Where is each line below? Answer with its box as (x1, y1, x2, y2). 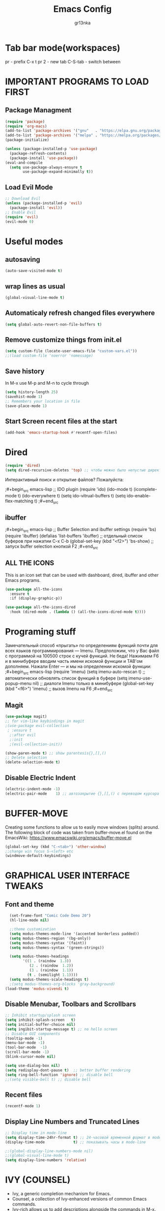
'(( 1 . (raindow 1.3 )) (23, 959, 71, 964)
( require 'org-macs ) (5, 123, 48, 129)
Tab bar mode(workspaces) (5, 42, 120, 53)
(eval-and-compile (5, 160, 43, 165)
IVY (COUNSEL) (5, 1174, 71, 1186)
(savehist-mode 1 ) (5, 394, 43, 399)
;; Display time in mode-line (5, 1130, 67, 1135)
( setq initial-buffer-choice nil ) (5, 1022, 76, 1027)
